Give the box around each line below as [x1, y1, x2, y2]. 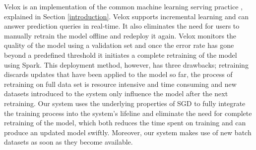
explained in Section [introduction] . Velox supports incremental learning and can [4, 11, 249, 21]
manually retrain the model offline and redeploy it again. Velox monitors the [4, 30, 237, 40]
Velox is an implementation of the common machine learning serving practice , [4, 1, 243, 11]
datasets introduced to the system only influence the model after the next [4, 88, 228, 99]
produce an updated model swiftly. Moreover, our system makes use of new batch [4, 127, 252, 137]
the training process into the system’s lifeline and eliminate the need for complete [4, 108, 252, 118]
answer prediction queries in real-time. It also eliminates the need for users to [4, 21, 240, 31]
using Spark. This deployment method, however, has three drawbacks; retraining [4, 59, 249, 70]
